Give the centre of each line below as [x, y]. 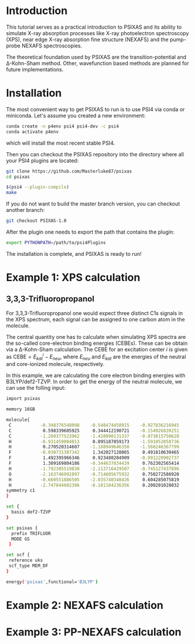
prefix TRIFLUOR [31, 533]
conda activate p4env [32, 132]
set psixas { [22, 528]
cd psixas [18, 177]
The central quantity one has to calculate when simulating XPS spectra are [96, 337]
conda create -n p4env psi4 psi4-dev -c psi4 [62, 126]
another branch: [25, 210]
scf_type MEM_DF [28, 566]
